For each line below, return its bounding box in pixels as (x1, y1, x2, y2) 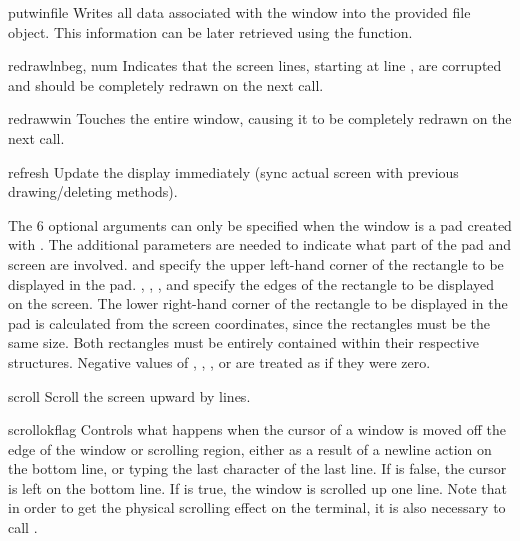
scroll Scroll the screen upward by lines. (8, 385, 251, 406)
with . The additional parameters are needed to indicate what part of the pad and (8, 234, 512, 255)
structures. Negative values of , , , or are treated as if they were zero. (8, 351, 431, 372)
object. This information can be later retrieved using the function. (8, 21, 413, 42)
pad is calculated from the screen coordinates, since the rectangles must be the (8, 312, 491, 333)
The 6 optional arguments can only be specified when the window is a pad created (8, 214, 512, 235)
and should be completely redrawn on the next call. (8, 74, 324, 95)
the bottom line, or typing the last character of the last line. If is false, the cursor (8, 458, 507, 479)
